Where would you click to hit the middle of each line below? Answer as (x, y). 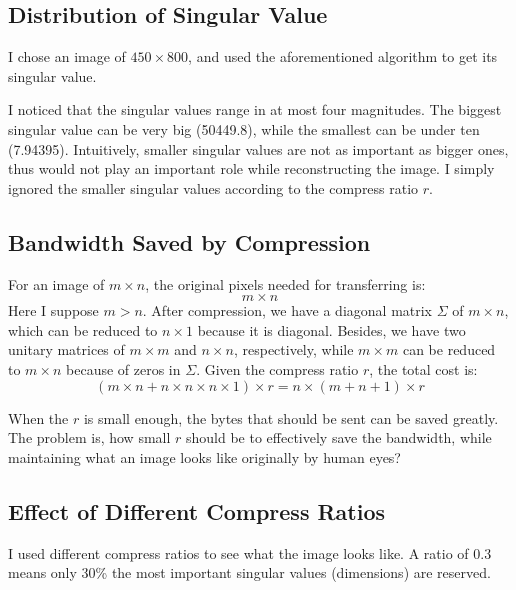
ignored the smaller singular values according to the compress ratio (213, 187)
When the (38, 417)
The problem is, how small (89, 437)
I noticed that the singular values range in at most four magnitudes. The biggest (255, 109)
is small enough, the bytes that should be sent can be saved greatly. (291, 417)
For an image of (56, 283)
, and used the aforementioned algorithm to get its (343, 56)
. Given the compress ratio (277, 368)
